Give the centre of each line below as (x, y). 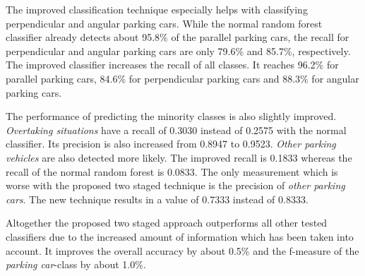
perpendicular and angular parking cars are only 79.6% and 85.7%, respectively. (178, 50)
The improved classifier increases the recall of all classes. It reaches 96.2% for (172, 65)
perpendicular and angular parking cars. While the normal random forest (164, 23)
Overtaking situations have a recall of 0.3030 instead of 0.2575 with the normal (176, 130)
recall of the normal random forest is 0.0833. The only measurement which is (172, 171)
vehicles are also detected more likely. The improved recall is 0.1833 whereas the (179, 157)
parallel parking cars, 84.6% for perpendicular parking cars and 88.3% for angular (182, 78)
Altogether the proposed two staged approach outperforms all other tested (167, 223)
